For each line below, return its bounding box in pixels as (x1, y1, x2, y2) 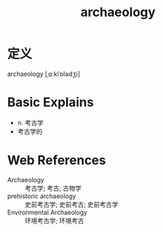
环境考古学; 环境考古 (25, 216, 84, 225)
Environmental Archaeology (7, 208, 88, 217)
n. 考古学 (17, 118, 44, 127)
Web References (7, 153, 107, 169)
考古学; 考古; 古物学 (25, 183, 82, 192)
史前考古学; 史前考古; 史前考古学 (25, 200, 119, 208)
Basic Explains (7, 94, 94, 110)
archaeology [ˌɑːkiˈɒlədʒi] (7, 70, 81, 78)
